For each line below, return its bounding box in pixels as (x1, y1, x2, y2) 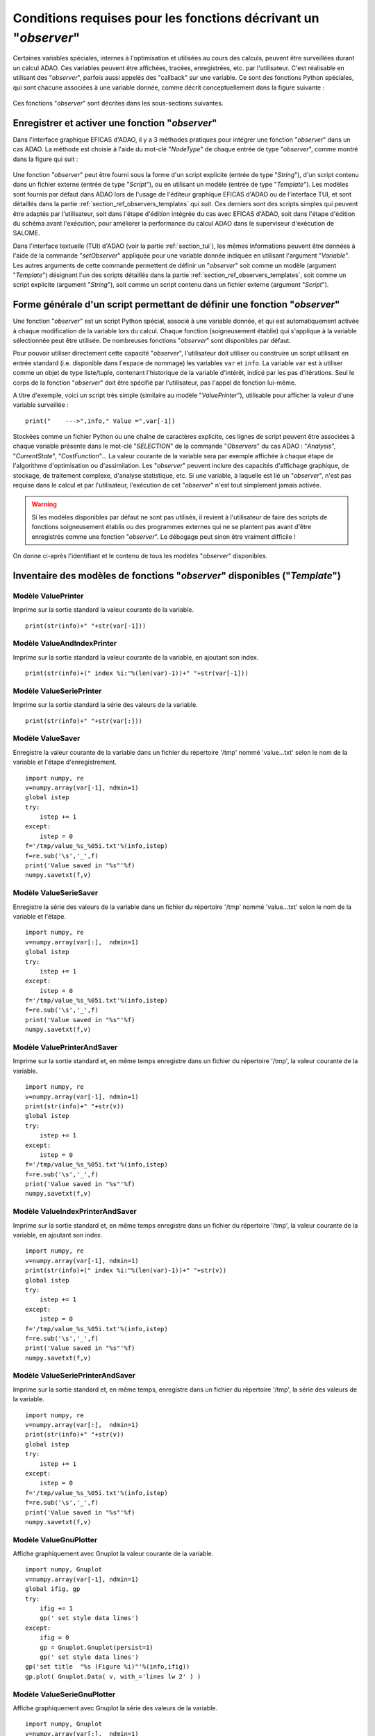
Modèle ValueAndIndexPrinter (12, 639, 117, 649)
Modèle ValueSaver (12, 733, 81, 743)
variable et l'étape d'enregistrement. (12, 758, 117, 767)
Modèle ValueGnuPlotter (12, 1535, 98, 1544)
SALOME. (12, 229, 40, 237)
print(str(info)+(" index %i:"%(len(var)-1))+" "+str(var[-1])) (25, 669, 249, 677)
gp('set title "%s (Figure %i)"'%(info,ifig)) (25, 1663, 190, 1671)
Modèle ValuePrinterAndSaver (12, 1042, 118, 1052)
